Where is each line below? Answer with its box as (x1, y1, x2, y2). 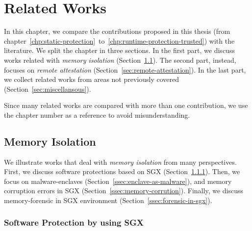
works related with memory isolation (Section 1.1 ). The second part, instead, (4, 54, 236, 65)
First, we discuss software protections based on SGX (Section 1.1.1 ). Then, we (4, 166, 240, 177)
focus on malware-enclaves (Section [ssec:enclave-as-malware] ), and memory (4, 176, 232, 186)
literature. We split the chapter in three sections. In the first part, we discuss (4, 45, 235, 55)
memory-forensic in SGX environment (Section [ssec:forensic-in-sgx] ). (4, 195, 212, 205)
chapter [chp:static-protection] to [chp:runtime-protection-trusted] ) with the (4, 35, 235, 46)
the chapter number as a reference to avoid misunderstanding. (4, 109, 190, 120)
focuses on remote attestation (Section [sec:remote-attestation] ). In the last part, (4, 64, 246, 75)
